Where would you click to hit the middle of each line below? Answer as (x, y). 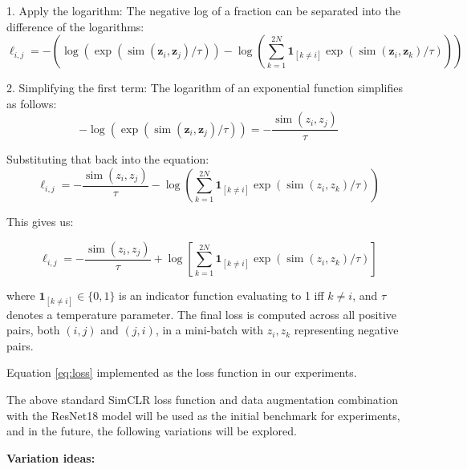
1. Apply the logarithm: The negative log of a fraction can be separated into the (203, 10)
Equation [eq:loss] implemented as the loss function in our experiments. (182, 372)
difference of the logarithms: (75, 26)
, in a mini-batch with (209, 330)
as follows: (32, 103)
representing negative (346, 330)
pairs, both (33, 330)
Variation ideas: (51, 457)
